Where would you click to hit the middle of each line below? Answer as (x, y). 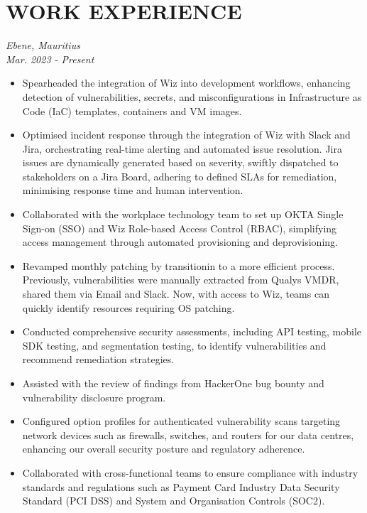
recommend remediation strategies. (98, 359)
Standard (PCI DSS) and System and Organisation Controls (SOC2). (174, 501)
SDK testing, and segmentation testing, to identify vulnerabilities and (174, 345)
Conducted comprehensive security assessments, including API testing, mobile (192, 331)
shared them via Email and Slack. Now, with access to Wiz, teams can (176, 294)
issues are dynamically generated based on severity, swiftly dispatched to (180, 162)
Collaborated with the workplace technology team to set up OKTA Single (183, 214)
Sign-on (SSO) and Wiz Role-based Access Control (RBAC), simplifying (180, 228)
